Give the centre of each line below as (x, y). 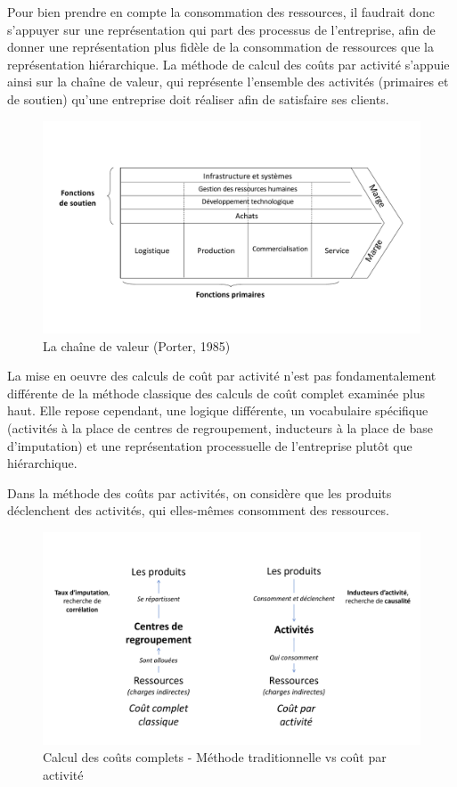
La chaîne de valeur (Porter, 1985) (137, 345)
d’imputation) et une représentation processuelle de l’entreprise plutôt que (210, 445)
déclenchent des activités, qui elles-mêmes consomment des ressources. (198, 510)
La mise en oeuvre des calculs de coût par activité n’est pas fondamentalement (222, 376)
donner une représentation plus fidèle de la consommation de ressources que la (220, 47)
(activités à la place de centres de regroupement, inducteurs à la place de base (220, 428)
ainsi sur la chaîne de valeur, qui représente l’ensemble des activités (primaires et (228, 82)
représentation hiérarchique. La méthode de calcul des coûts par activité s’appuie (228, 64)
